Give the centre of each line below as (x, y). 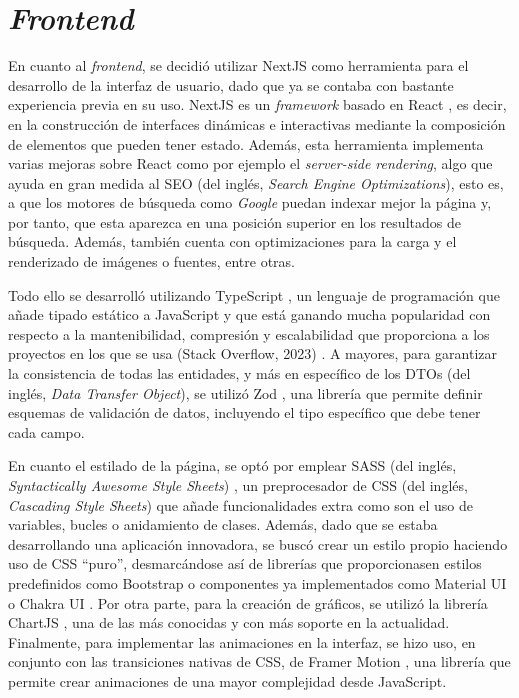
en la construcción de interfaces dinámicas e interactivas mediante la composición (257, 123)
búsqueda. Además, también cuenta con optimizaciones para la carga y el (232, 241)
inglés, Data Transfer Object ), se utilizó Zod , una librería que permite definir (245, 392)
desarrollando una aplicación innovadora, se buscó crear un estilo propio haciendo (258, 543)
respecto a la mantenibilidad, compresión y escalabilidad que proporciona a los (249, 333)
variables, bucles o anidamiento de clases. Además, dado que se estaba (223, 524)
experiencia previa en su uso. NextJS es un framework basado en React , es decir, (257, 104)
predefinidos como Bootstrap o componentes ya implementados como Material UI (257, 582)
